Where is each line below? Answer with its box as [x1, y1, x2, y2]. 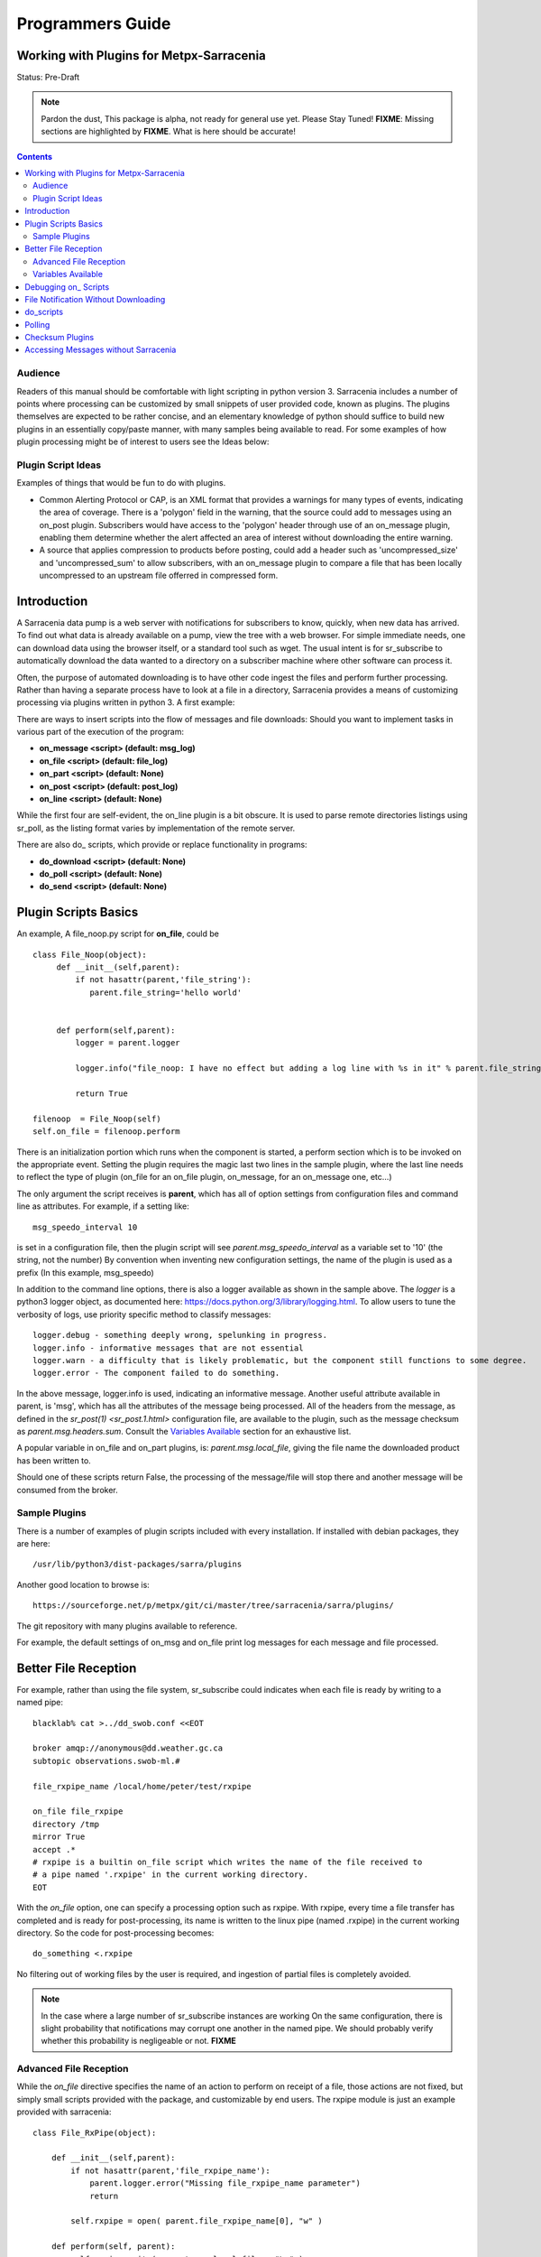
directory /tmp [32, 1819, 100, 1829]
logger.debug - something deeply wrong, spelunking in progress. [32, 1330, 328, 1341]
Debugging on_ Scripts [24, 281, 110, 293]
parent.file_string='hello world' [89, 987, 243, 998]
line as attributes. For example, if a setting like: [16, 1201, 189, 1212]
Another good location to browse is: [16, 1579, 151, 1590]
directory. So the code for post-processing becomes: [16, 1927, 215, 1938]
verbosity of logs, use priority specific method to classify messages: [16, 1309, 271, 1320]
